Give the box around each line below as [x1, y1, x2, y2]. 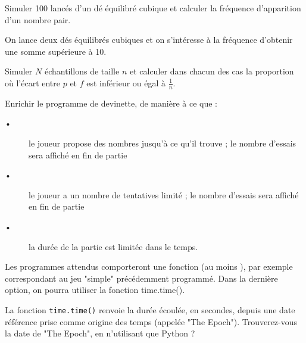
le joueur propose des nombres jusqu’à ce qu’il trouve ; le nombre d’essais [29, 136, 296, 149]
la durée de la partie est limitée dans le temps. [29, 240, 198, 252]
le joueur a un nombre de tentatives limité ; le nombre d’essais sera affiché [29, 188, 299, 201]
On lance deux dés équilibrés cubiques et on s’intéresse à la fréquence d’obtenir [5, 33, 293, 46]
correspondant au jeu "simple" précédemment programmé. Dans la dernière [5, 272, 278, 284]
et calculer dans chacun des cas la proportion [129, 65, 294, 77]
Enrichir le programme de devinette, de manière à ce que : [5, 96, 217, 109]
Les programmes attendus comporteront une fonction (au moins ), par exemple [5, 260, 293, 273]
